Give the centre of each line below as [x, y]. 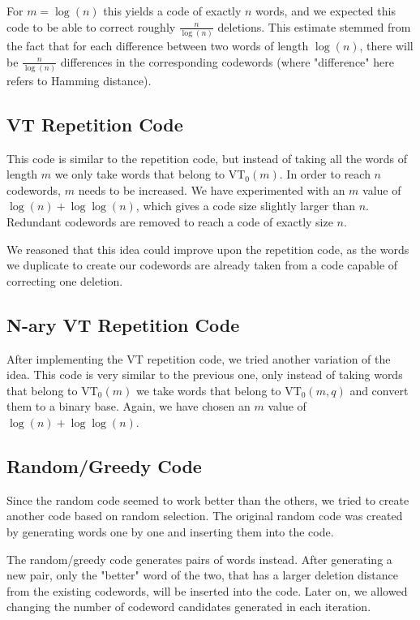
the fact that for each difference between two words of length [158, 45]
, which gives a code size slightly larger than [246, 206]
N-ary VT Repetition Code [123, 324]
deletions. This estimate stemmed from [314, 26]
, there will [386, 45]
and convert [379, 390]
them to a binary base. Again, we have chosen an [129, 406]
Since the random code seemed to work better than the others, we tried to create [208, 499]
